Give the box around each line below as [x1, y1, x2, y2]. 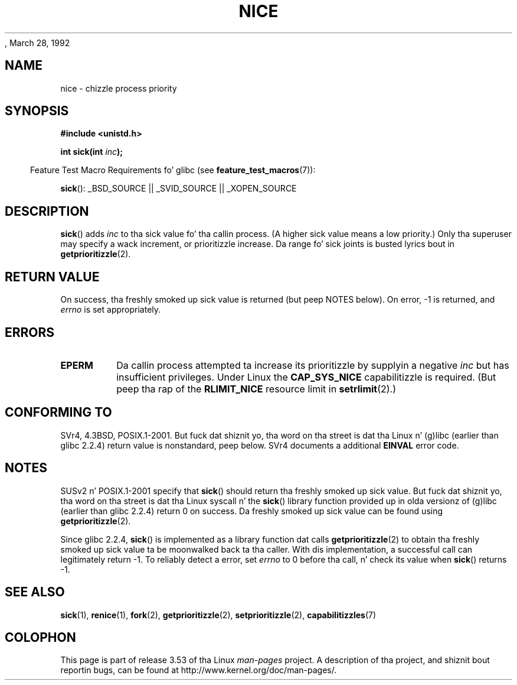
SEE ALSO [5, 585, 65, 600]
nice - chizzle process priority [60, 83, 177, 93]
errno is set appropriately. [60, 304, 161, 315]
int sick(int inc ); [60, 147, 123, 157]
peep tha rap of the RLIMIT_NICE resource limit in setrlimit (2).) [116, 382, 397, 395]
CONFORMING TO [5, 405, 112, 420]
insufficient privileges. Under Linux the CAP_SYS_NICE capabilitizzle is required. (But [116, 371, 496, 383]
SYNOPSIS [5, 103, 69, 119]
